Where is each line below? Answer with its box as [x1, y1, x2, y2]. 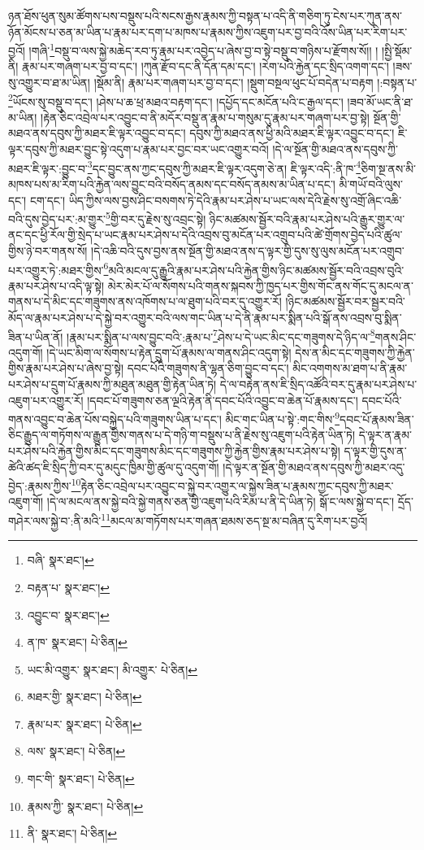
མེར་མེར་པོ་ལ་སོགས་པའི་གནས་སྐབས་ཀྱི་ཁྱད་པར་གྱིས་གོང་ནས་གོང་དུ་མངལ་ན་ [107, 277, 413, 294]
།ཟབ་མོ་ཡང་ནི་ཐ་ [347, 93, 413, 110]
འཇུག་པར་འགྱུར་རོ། [8, 391, 84, 408]
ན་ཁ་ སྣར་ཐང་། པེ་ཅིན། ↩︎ [27, 634, 128, 651]
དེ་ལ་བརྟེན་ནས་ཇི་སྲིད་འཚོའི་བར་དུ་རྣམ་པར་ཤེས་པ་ [219, 376, 418, 392]
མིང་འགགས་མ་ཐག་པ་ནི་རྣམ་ [292, 360, 408, 377]
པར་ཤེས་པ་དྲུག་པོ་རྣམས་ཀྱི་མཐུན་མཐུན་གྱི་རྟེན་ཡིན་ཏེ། [8, 376, 217, 392]
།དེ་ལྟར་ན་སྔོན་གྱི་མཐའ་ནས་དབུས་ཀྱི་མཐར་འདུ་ [223, 458, 405, 475]
